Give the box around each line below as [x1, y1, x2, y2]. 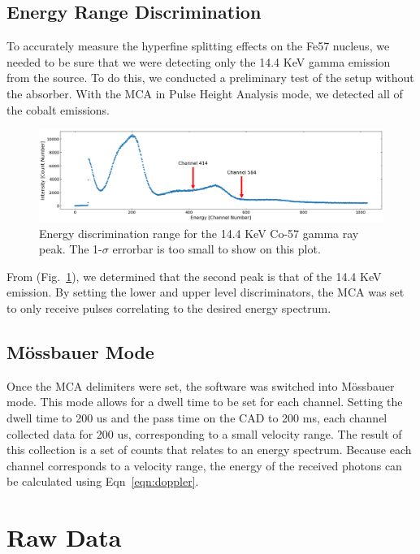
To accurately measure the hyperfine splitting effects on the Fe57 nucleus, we [6, 37, 390, 54]
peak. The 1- [39, 240, 102, 258]
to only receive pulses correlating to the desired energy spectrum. [6, 300, 331, 316]
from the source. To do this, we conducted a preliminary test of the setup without [6, 69, 414, 86]
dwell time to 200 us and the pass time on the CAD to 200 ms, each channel [6, 409, 388, 426]
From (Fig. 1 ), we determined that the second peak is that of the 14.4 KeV [6, 267, 382, 284]
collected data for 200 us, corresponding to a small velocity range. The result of [6, 425, 402, 442]
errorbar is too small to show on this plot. [112, 240, 321, 258]
